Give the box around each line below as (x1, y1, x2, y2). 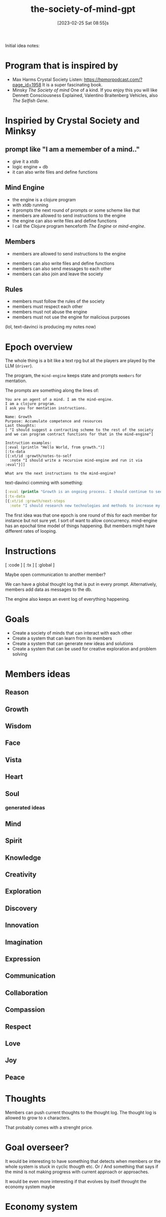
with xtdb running (12, 202, 48, 208)
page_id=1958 (12, 81, 41, 87)
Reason (5, 688, 29, 697)
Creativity (5, 871, 37, 879)
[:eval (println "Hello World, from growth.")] (5, 445, 105, 450)
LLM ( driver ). (5, 363, 33, 369)
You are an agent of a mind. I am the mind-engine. (5, 397, 114, 402)
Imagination (5, 938, 43, 946)
